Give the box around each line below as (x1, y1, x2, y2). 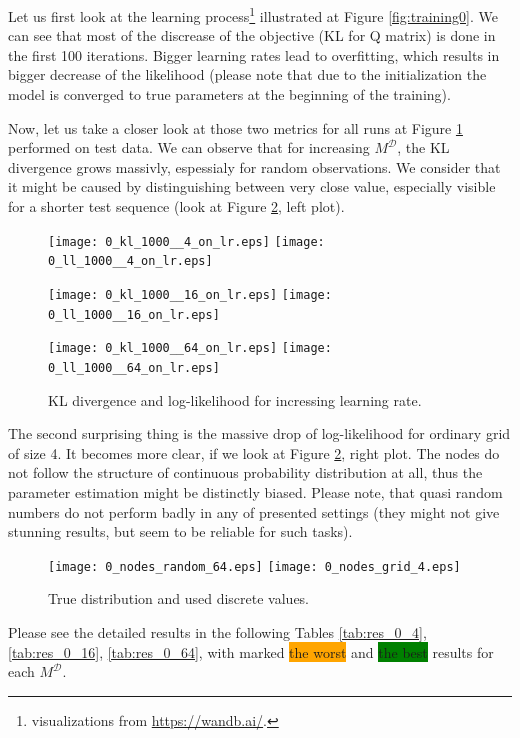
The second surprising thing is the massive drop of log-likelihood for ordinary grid (8, 423, 511, 444)
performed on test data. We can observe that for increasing (8, 137, 370, 158)
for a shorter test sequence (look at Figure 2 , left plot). (8, 196, 345, 216)
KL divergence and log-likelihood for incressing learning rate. (48, 389, 422, 410)
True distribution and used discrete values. (48, 588, 310, 609)
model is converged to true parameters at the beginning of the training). (8, 84, 451, 105)
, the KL (397, 137, 450, 158)
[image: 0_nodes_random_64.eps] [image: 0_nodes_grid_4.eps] (48, 559, 461, 574)
